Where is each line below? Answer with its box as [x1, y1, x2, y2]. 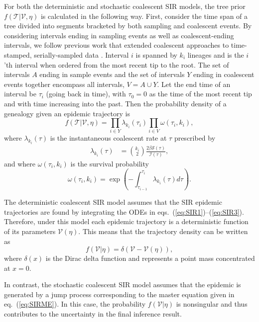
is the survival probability [70, 158, 149, 168]
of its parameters [4, 226, 56, 236]
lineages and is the [187, 49, 244, 60]
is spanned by [135, 49, 177, 60]
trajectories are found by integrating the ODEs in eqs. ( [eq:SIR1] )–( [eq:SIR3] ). [4, 206, 244, 217]
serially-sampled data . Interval [34, 49, 129, 60]
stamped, [4, 49, 32, 60]
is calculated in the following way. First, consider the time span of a [40, 10, 248, 21]
